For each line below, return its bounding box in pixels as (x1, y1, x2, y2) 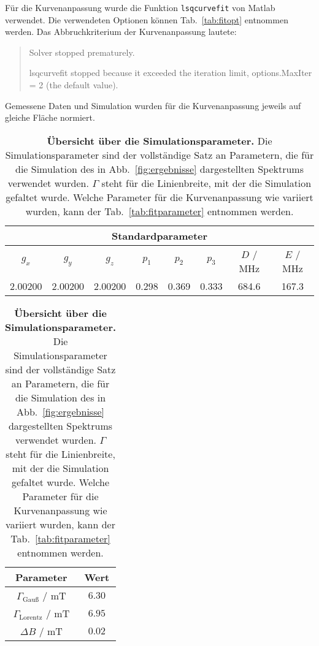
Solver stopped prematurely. (29, 45, 135, 58)
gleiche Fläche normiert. (5, 111, 95, 124)
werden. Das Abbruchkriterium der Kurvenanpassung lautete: (5, 25, 237, 38)
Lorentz (19, 614, 42, 621)
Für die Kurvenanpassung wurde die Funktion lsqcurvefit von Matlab (5, 1, 275, 13)
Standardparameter (111, 228, 208, 243)
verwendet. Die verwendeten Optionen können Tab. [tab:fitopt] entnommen (5, 13, 288, 26)
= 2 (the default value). (29, 78, 118, 91)
